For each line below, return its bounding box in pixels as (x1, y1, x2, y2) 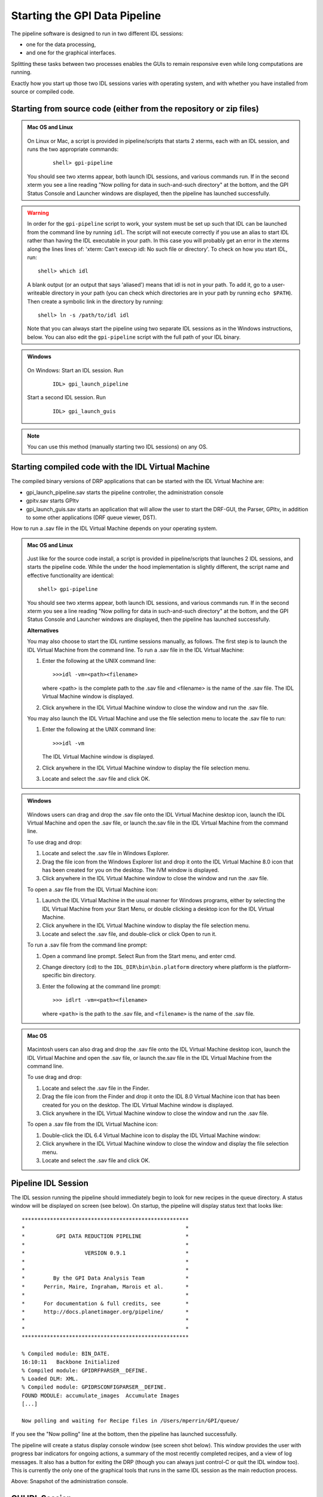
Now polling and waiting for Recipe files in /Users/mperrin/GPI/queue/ (22, 1417, 239, 1425)
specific (42, 972, 62, 979)
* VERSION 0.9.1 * (22, 1250, 189, 1257)
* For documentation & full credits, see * (22, 1300, 189, 1307)
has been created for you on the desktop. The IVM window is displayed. (42, 866, 220, 874)
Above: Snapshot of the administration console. (11, 1478, 129, 1485)
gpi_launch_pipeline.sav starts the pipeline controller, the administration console (26, 489, 224, 496)
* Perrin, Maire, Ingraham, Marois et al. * (22, 1283, 189, 1290)
